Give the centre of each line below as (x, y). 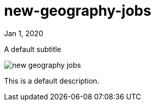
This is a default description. (52, 81)
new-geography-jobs (78, 11)
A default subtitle (33, 49)
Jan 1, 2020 (24, 33)
